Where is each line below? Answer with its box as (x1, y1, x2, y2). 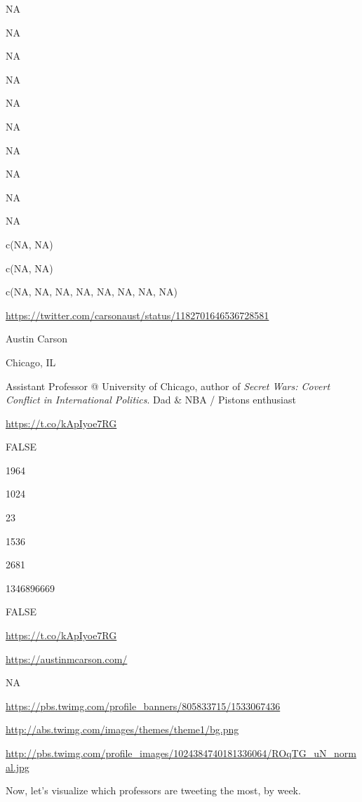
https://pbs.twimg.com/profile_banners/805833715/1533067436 (6, 698, 281, 713)
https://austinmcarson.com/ (6, 651, 128, 666)
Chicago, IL (6, 354, 56, 369)
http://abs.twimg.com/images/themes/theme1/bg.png (6, 722, 239, 737)
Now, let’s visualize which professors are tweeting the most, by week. (6, 783, 301, 798)
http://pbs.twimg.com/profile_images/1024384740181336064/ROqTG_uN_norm (6, 746, 356, 760)
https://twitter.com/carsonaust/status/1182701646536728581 (6, 307, 269, 322)
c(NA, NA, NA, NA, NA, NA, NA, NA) (6, 284, 177, 299)
